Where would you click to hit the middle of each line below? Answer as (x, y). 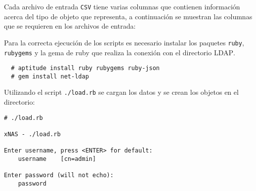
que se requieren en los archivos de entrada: (70, 26)
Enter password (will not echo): (59, 175)
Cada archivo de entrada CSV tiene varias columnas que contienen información (122, 6)
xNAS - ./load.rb (32, 134)
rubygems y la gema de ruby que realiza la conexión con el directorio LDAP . (120, 52)
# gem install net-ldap (50, 76)
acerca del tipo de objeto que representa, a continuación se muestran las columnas (128, 16)
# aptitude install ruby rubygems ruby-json (85, 68)
